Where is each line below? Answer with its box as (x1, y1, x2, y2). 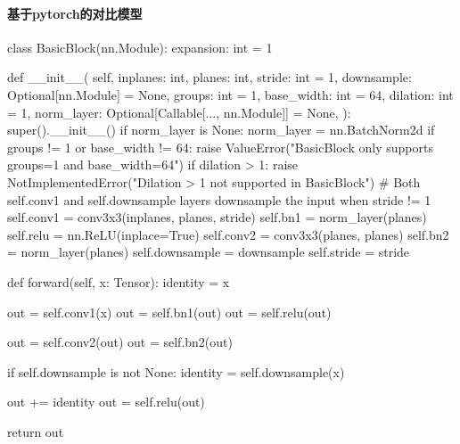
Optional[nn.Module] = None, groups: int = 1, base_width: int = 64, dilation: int (7, 85, 454, 103)
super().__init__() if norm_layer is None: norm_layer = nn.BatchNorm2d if (7, 120, 435, 139)
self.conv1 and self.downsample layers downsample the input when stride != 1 (7, 190, 431, 209)
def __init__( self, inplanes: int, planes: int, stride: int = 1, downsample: (7, 68, 412, 86)
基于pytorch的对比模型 (7, 4, 143, 22)
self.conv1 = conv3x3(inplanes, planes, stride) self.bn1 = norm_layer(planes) (7, 208, 427, 226)
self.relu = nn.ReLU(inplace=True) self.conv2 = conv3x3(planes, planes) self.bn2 (7, 225, 449, 243)
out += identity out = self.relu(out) (7, 392, 205, 411)
